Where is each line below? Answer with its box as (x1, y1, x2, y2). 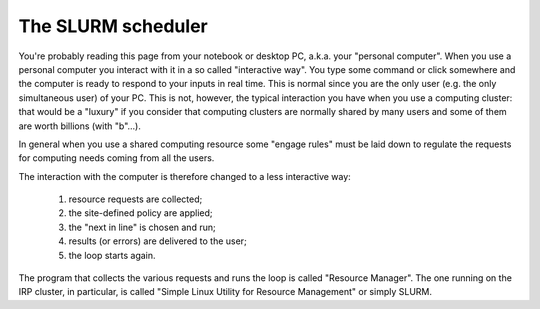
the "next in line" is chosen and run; (68, 221, 216, 233)
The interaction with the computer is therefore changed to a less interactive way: (18, 170, 352, 182)
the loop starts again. (68, 249, 156, 261)
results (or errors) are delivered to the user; (68, 235, 247, 247)
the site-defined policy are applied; (68, 207, 214, 219)
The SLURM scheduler (18, 15, 209, 37)
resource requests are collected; (68, 193, 203, 205)
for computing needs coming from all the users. (18, 152, 215, 164)
